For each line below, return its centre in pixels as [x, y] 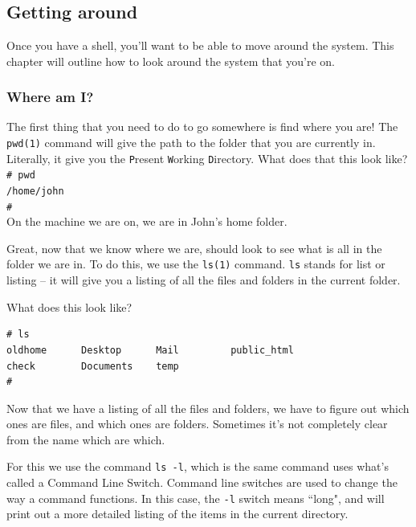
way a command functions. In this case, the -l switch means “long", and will [196, 498]
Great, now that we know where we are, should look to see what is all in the [194, 248]
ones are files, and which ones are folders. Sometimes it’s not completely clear [197, 424]
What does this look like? [69, 306]
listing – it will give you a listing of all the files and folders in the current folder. [204, 280]
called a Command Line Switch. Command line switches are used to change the [202, 482]
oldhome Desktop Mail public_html [150, 350]
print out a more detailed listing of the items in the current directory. [177, 514]
